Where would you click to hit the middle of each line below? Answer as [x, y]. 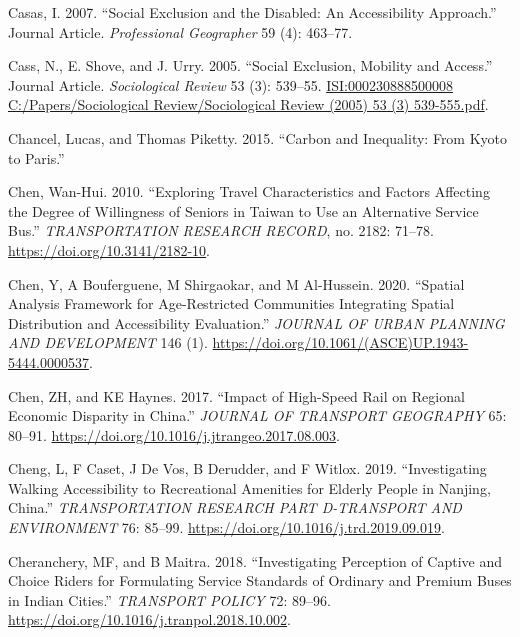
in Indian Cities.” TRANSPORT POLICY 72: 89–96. [169, 599]
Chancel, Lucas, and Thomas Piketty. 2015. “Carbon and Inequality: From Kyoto [258, 137]
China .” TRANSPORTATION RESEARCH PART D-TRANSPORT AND [235, 507]
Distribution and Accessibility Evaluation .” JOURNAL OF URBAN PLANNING [256, 322]
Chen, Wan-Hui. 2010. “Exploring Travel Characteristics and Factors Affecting [249, 191]
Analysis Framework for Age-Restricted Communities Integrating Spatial [231, 303]
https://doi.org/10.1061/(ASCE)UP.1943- [340, 342]
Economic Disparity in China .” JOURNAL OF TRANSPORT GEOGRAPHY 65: [257, 415]
